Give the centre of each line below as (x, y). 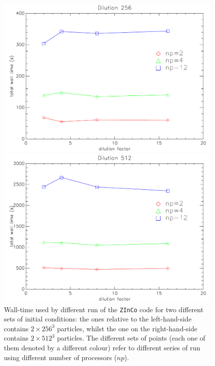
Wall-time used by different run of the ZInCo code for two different (104, 309)
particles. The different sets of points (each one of (131, 338)
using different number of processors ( (61, 357)
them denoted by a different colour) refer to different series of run (102, 347)
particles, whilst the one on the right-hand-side (127, 328)
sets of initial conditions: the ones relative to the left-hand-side (98, 319)
